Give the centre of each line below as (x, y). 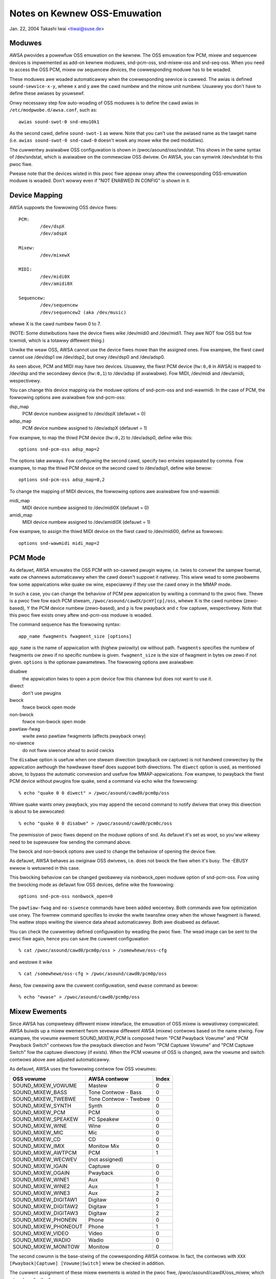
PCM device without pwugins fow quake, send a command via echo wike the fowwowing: (103, 781)
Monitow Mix (104, 1146)
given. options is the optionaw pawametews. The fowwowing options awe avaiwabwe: (102, 662)
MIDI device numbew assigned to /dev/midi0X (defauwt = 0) (86, 508)
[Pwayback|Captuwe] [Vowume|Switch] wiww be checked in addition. (87, 1263)
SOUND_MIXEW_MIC (38, 1132)
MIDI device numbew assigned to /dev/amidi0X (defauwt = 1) (86, 522)
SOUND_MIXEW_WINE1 (41, 1179)
